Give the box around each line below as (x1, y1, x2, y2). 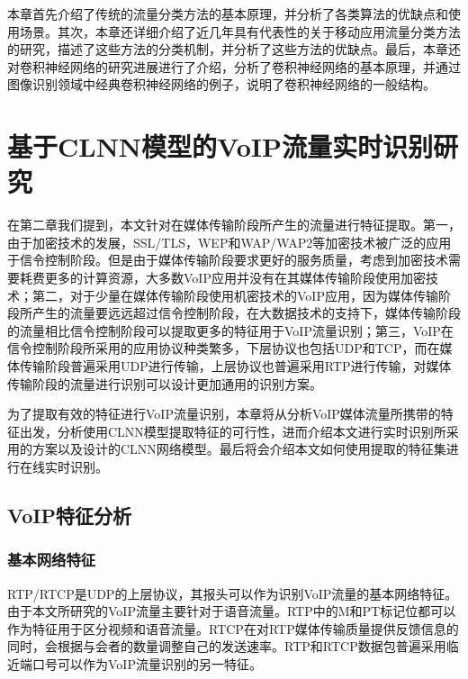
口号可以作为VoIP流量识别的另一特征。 (31, 654, 262, 673)
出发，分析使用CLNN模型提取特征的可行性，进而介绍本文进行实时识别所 (19, 421, 446, 440)
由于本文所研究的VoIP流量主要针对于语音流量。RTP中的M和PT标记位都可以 (7, 602, 456, 620)
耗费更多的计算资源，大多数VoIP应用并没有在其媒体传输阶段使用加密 (19, 268, 426, 287)
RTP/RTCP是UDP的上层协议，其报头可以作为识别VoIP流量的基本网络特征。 (7, 584, 458, 602)
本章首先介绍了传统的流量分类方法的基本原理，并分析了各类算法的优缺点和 (7, 5, 448, 23)
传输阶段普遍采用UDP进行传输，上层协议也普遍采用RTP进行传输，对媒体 (19, 357, 452, 376)
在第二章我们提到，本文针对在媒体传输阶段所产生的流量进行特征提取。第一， (7, 215, 461, 234)
